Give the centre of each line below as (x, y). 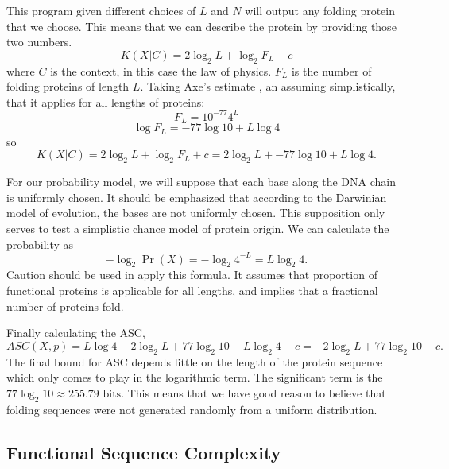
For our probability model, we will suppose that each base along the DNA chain (201, 182)
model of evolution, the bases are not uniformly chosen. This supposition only (196, 213)
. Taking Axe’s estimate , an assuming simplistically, (268, 86)
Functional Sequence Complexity (144, 452)
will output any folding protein (320, 10)
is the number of (331, 70)
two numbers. (39, 42)
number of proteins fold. (65, 306)
